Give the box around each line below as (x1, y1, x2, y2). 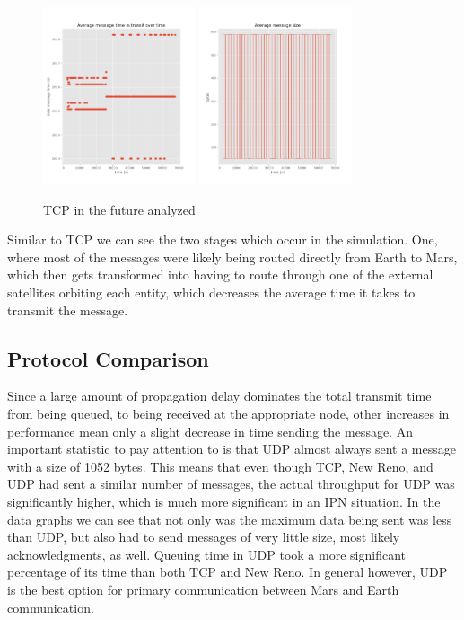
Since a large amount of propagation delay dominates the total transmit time (7, 386, 432, 405)
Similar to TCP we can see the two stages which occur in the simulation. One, (7, 230, 438, 249)
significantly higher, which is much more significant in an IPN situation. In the (7, 492, 441, 510)
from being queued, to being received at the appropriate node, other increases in (7, 404, 450, 423)
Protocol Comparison (7, 344, 209, 372)
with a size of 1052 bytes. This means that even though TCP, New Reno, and (7, 456, 433, 475)
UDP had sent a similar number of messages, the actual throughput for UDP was (7, 474, 455, 493)
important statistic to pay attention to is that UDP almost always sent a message (7, 439, 456, 458)
